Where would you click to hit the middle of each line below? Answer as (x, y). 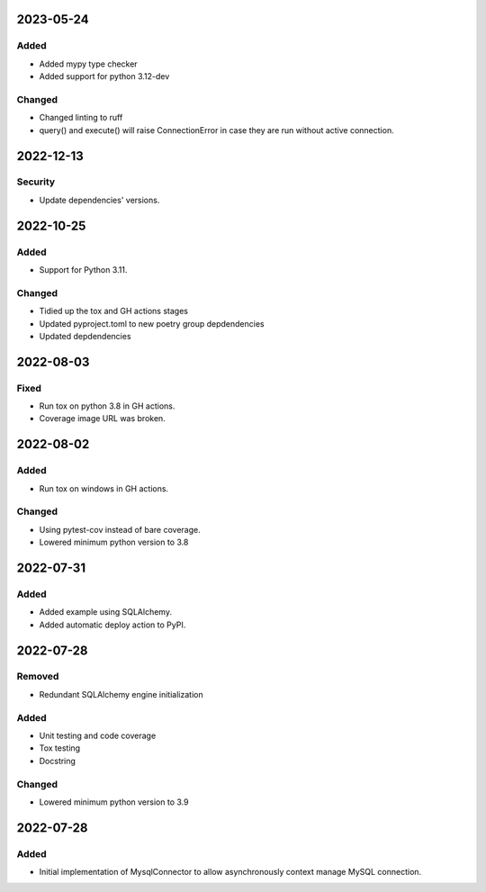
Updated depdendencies (85, 336)
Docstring (58, 761)
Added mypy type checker (89, 64)
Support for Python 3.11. (83, 270)
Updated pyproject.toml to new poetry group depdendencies (152, 323)
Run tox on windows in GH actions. (104, 488)
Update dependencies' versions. (99, 200)
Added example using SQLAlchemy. (106, 612)
